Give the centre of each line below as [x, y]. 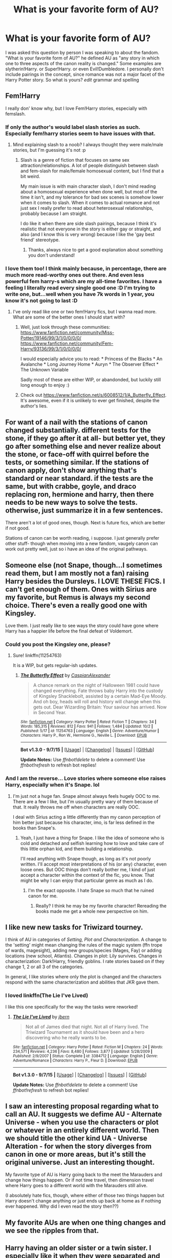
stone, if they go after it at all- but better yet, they [85, 438]
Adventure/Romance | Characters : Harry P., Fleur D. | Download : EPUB [75, 1060]
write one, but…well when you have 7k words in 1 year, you [80, 294]
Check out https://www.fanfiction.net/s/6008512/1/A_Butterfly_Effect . [93, 395]
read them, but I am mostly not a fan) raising [77, 573]
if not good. [17, 528]
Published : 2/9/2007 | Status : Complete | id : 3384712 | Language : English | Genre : [85, 1056]
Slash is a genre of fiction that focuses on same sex [75, 160]
